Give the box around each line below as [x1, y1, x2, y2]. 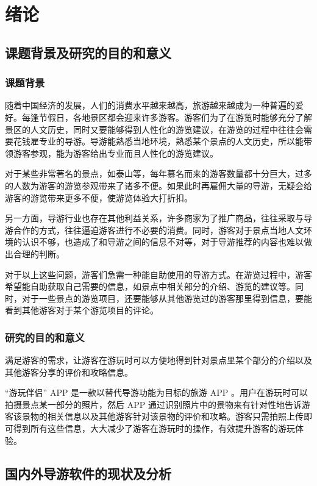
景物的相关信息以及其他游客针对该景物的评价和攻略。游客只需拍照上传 [21, 410, 304, 423]
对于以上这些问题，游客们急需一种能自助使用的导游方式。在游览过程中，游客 [5, 268, 312, 281]
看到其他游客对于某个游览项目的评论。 [5, 304, 158, 316]
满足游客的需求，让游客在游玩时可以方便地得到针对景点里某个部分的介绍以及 [5, 354, 312, 366]
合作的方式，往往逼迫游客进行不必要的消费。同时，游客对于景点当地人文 [13, 223, 304, 236]
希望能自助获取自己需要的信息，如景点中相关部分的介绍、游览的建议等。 [5, 280, 295, 293]
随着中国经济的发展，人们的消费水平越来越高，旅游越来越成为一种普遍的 [5, 99, 295, 112]
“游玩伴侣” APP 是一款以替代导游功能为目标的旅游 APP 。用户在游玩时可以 [5, 386, 308, 399]
